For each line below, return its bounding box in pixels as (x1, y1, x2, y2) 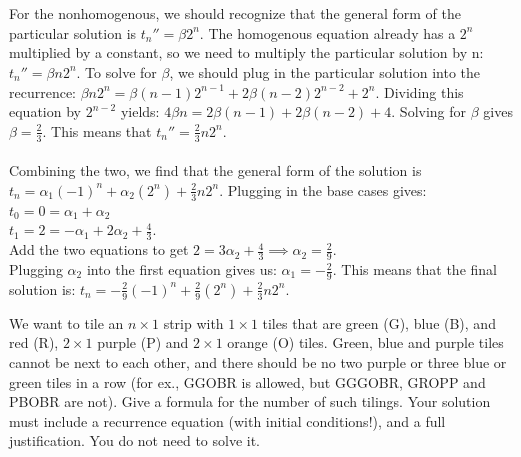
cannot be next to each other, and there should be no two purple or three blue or (9, 352, 507, 373)
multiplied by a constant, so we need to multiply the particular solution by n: (9, 42, 484, 63)
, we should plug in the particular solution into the (169, 61, 480, 82)
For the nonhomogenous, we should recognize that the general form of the (9, 3, 462, 24)
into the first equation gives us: (86, 259, 277, 280)
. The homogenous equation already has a (199, 22, 456, 43)
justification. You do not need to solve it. (9, 430, 261, 451)
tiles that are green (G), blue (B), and (262, 312, 496, 333)
